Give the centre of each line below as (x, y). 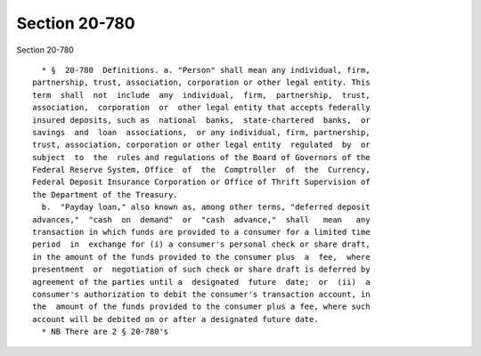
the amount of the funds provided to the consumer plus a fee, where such (201, 307)
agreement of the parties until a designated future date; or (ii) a (201, 282)
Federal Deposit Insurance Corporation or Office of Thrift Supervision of (201, 182)
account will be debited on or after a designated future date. (176, 319)
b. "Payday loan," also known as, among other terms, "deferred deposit (206, 207)
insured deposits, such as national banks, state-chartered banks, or (201, 120)
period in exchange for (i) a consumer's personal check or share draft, (201, 244)
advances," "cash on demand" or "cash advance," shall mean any (201, 219)
